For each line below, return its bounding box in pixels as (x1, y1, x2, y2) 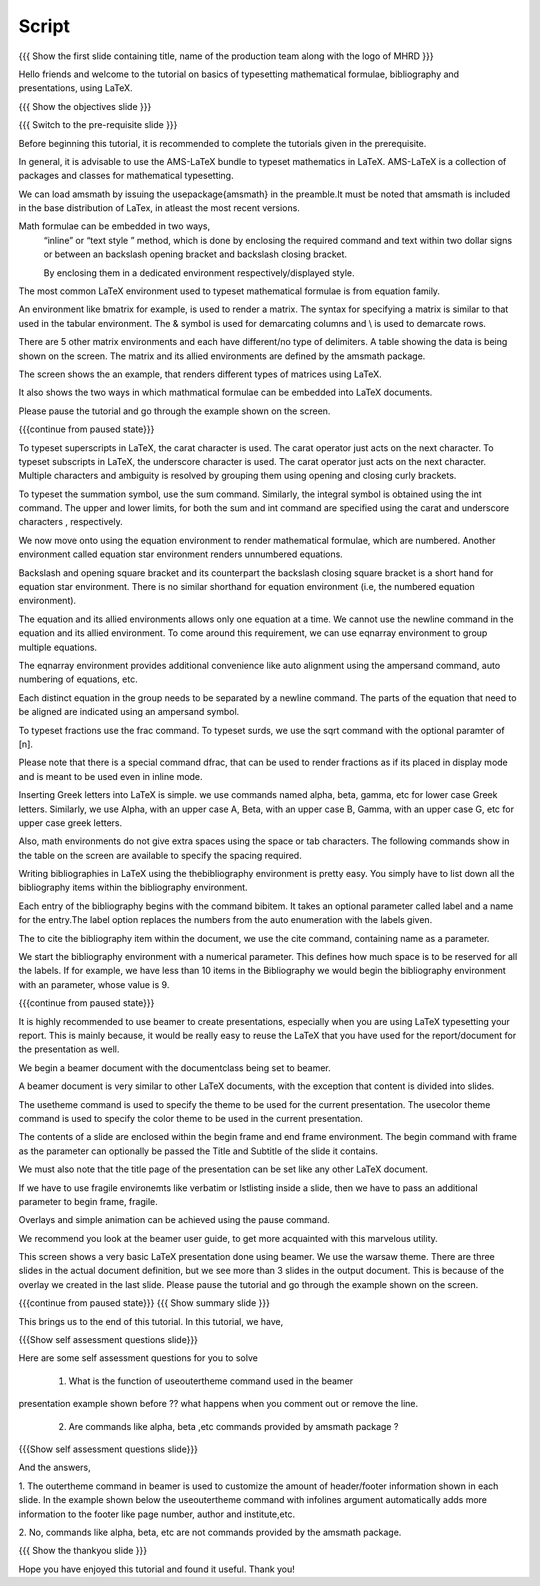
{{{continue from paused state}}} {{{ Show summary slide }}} (18, 1297, 270, 1309)
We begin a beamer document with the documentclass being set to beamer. (18, 1061, 332, 1074)
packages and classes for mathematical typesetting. (18, 170, 234, 182)
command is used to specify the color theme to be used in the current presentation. (18, 1112, 364, 1124)
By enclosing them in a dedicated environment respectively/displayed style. (43, 266, 355, 279)
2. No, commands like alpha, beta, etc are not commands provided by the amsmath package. (18, 1526, 402, 1538)
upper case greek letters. (18, 816, 123, 829)
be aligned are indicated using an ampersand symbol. (18, 706, 240, 718)
